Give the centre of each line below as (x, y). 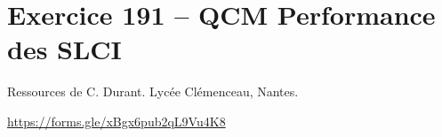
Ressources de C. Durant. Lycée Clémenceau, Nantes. (153, 91)
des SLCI (64, 49)
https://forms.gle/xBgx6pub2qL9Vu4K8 (117, 121)
